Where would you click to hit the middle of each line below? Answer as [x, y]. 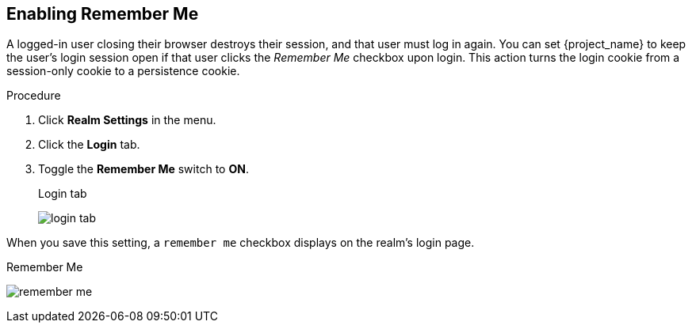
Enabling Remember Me [103, 14]
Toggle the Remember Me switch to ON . [143, 169]
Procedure [34, 96]
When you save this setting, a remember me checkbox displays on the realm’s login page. [241, 243]
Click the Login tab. [89, 145]
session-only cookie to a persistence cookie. [123, 71]
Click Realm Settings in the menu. [127, 120]
